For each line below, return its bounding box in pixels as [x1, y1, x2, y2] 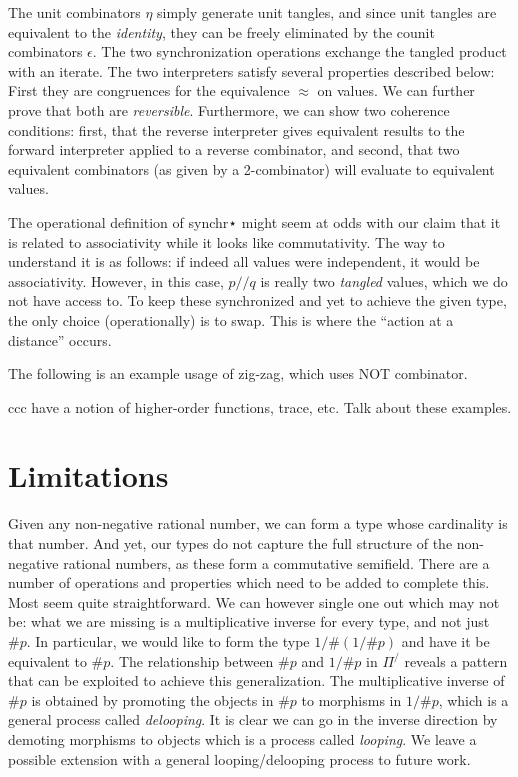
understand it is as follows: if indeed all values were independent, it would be [8, 251, 480, 272]
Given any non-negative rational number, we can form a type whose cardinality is [8, 513, 508, 534]
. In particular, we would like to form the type [26, 630, 310, 651]
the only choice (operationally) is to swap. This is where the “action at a [8, 309, 454, 330]
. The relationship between [110, 650, 274, 671]
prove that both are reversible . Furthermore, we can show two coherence [8, 99, 450, 120]
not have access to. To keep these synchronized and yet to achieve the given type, [8, 290, 507, 311]
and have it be [401, 630, 490, 651]
